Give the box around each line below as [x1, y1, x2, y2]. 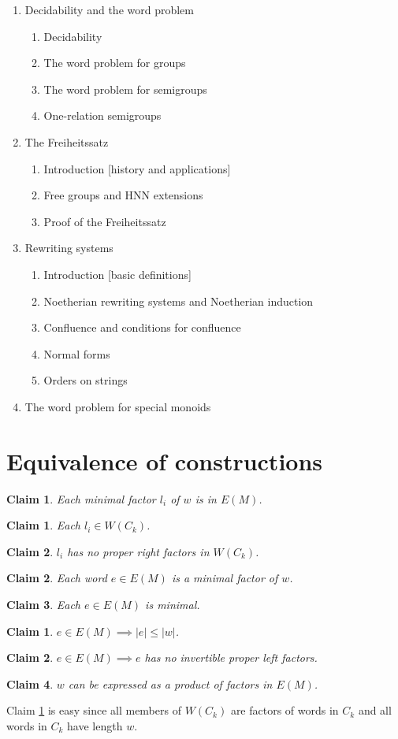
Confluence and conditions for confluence [43, 319, 241, 336]
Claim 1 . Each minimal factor [6, 490, 156, 507]
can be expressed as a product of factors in [68, 675, 273, 692]
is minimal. [145, 596, 200, 612]
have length [67, 717, 123, 733]
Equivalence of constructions [6, 444, 323, 477]
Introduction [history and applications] [43, 160, 231, 176]
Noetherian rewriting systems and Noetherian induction [43, 292, 314, 309]
